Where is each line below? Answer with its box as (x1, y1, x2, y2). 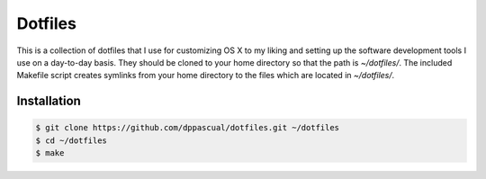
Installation (16, 94, 81, 109)
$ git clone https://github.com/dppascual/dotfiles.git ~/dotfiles (35, 122, 340, 133)
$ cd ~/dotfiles (35, 135, 108, 146)
